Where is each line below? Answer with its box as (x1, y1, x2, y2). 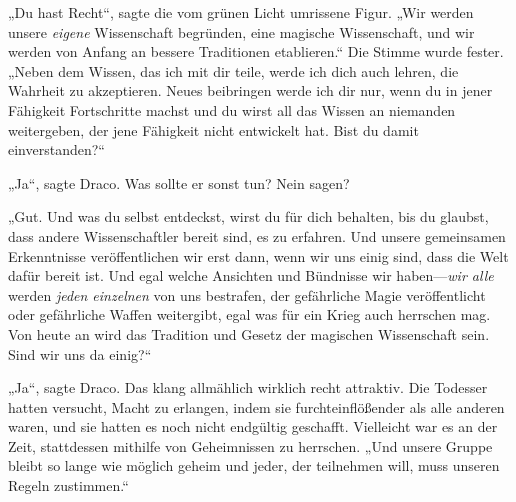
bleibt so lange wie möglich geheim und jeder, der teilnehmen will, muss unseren (8, 455, 500, 476)
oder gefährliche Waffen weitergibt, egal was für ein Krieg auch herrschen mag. (8, 304, 491, 325)
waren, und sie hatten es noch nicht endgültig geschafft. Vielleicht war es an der (8, 416, 498, 437)
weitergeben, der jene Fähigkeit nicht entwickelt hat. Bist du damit (8, 119, 419, 140)
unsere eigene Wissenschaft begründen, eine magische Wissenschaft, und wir (8, 21, 475, 42)
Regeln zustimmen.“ (8, 475, 129, 496)
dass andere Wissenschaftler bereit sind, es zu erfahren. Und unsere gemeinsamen (8, 225, 506, 246)
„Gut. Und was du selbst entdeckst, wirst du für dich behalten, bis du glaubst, (8, 206, 489, 227)
